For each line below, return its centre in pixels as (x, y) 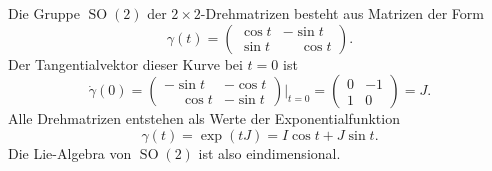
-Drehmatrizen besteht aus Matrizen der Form (342, 13)
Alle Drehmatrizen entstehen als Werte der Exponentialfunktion (204, 118)
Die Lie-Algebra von (70, 152)
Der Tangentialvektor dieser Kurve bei (125, 63)
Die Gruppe (44, 13)
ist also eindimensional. (269, 152)
